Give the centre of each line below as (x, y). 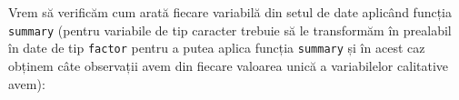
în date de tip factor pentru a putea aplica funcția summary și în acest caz (217, 48)
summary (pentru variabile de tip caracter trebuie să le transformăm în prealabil (230, 30)
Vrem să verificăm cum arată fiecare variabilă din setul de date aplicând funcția (230, 12)
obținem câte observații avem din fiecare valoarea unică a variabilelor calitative (229, 65)
